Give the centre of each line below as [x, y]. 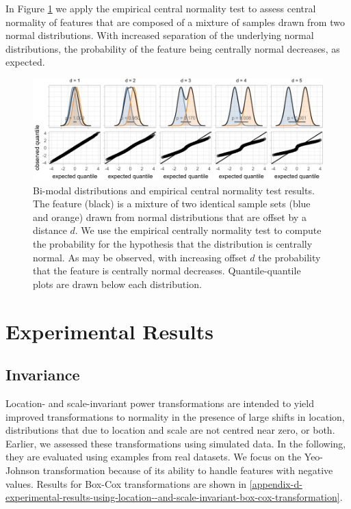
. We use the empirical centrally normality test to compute [198, 230]
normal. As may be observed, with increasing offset [140, 257]
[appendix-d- [276, 483]
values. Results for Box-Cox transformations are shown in [126, 483]
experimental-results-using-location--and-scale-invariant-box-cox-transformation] [173, 497]
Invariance [43, 375]
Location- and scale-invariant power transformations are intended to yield [160, 403]
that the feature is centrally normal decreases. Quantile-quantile [167, 271]
